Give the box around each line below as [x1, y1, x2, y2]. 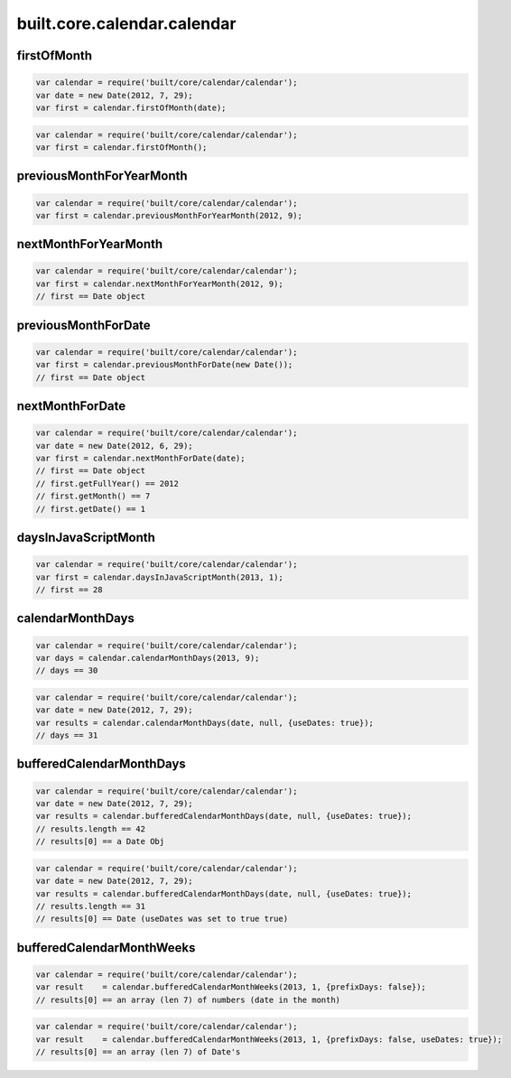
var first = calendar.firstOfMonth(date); [35, 102, 227, 113]
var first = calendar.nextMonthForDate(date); [35, 453, 246, 464]
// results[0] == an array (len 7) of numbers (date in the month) [35, 994, 341, 1005]
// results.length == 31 [35, 901, 146, 911]
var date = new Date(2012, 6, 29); [35, 441, 193, 451]
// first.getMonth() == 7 [35, 491, 151, 501]
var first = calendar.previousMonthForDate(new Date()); [35, 359, 293, 370]
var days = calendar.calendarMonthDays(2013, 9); [35, 653, 260, 663]
